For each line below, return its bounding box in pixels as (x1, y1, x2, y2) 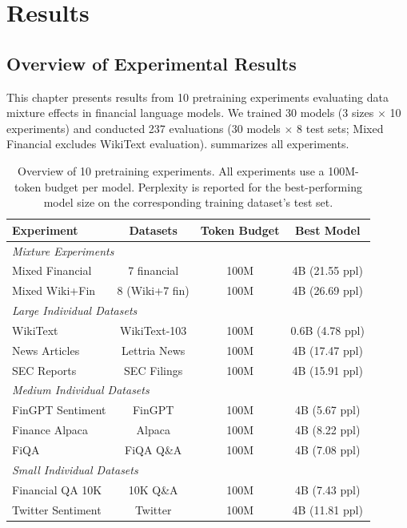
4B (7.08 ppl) (294, 441, 361, 458)
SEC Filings (124, 361, 183, 378)
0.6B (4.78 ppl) (290, 321, 365, 338)
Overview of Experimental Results (6, 50, 297, 75)
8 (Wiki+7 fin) (117, 282, 190, 299)
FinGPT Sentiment (12, 401, 106, 418)
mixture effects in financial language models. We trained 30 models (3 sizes (6, 104, 374, 121)
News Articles (12, 341, 80, 358)
